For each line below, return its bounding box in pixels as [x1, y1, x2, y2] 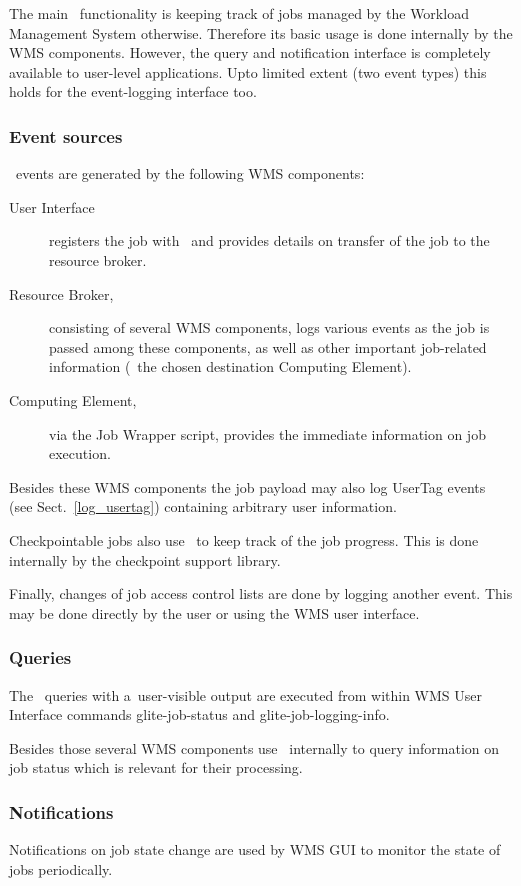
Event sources [9, 123, 123, 148]
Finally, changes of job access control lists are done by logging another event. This [9, 583, 513, 604]
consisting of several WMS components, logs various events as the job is [49, 317, 490, 338]
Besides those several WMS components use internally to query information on [9, 737, 500, 758]
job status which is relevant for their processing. [9, 757, 303, 778]
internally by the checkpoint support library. [9, 549, 281, 570]
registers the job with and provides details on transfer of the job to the [49, 230, 490, 251]
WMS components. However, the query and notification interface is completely [9, 42, 491, 63]
